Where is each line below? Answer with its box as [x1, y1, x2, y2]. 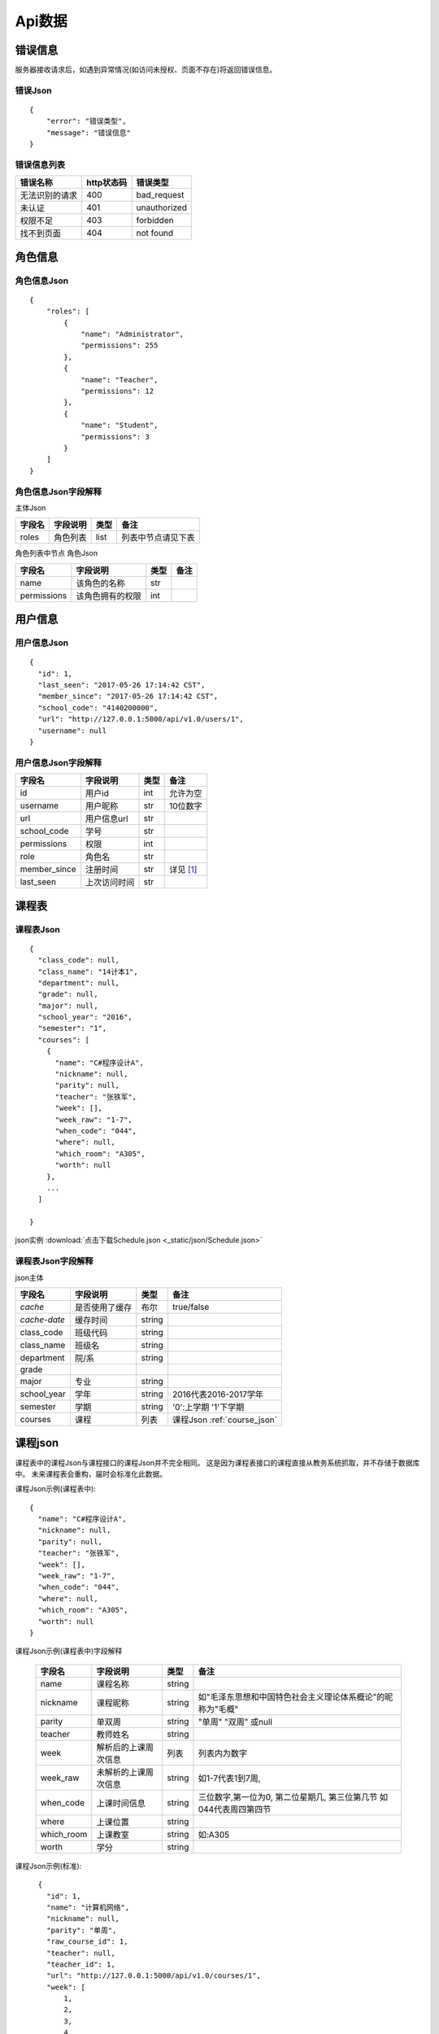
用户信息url [85, 814, 128, 825]
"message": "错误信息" [46, 128, 132, 137]
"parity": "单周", [46, 1925, 117, 1935]
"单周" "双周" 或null [198, 1716, 272, 1727]
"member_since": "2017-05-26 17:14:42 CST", [37, 692, 219, 701]
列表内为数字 [198, 1748, 248, 1759]
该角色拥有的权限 [76, 590, 141, 601]
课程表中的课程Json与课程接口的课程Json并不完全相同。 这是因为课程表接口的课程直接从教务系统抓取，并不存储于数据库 [15, 1457, 420, 1468]
